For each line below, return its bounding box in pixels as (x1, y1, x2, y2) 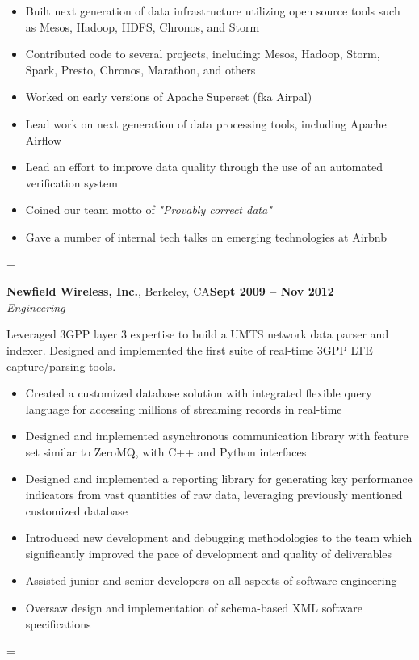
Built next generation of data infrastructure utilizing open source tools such (25, 2, 400, 19)
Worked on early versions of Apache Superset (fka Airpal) (25, 88, 312, 105)
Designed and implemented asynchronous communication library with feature (25, 427, 409, 444)
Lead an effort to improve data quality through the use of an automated (25, 158, 383, 175)
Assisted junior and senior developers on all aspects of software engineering (25, 572, 397, 589)
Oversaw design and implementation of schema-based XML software (25, 599, 362, 616)
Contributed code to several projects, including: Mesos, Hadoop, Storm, (25, 45, 380, 62)
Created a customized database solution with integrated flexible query (25, 385, 372, 401)
